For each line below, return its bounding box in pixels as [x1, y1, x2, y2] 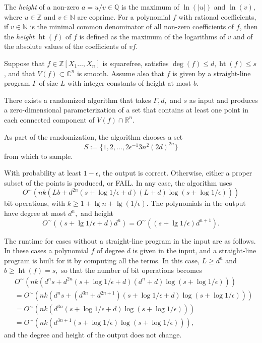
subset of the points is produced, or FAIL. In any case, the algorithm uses [4, 177, 232, 188]
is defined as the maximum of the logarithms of [79, 31, 225, 41]
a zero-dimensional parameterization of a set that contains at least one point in [4, 104, 248, 115]
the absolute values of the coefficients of [4, 41, 127, 51]
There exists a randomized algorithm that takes [4, 94, 151, 105]
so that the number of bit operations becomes [61, 265, 202, 275]
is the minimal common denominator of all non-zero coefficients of [30, 21, 234, 32]
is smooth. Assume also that [77, 68, 164, 78]
